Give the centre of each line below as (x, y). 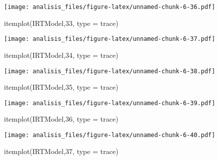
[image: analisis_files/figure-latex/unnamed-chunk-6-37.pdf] (110, 39)
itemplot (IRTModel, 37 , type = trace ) (61, 151)
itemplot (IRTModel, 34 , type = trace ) (61, 55)
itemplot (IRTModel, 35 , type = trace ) (61, 87)
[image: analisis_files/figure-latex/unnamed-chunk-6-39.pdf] (110, 103)
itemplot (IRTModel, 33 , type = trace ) (61, 23)
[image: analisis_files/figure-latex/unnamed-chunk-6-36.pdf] (110, 7)
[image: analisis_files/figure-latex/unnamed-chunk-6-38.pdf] (110, 71)
